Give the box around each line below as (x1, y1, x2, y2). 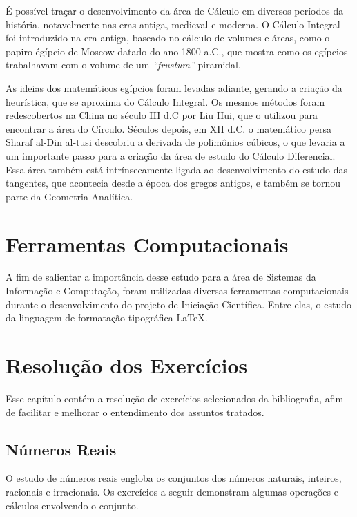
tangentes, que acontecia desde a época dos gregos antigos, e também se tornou (6, 176, 341, 190)
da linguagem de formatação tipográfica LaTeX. (6, 310, 208, 325)
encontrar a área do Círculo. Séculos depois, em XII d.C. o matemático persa (6, 121, 332, 135)
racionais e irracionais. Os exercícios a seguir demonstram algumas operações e (6, 484, 338, 498)
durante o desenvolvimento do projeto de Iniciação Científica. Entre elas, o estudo (6, 297, 352, 311)
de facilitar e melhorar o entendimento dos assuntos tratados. (6, 404, 264, 419)
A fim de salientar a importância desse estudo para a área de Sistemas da (6, 270, 316, 284)
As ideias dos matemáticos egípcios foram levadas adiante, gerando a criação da (6, 80, 342, 95)
